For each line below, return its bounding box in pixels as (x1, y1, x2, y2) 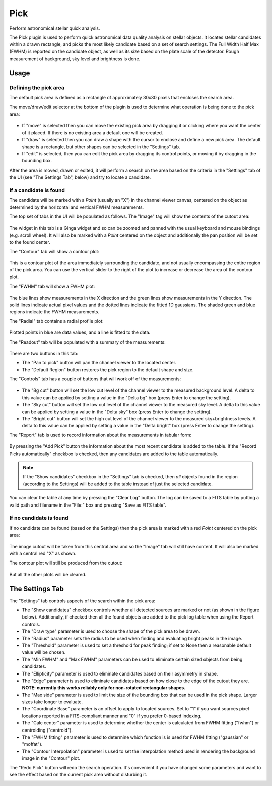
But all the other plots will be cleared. (9, 571, 87, 577)
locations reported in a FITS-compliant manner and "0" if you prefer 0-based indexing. (22, 713, 202, 719)
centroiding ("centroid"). (22, 727, 73, 733)
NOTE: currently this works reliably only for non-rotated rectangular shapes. (22, 685, 186, 691)
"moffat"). (22, 741, 43, 747)
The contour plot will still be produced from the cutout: (9, 560, 123, 566)
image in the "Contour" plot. (22, 755, 80, 761)
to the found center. (9, 239, 50, 245)
